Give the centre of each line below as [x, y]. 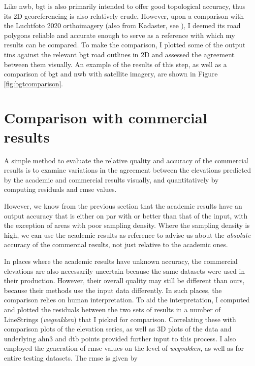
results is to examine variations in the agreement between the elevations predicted [127, 170]
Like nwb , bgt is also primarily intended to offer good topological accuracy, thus [125, 6]
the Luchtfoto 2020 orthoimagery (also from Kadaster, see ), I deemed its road [122, 25]
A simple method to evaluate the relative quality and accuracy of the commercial [127, 160]
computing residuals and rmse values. [60, 189]
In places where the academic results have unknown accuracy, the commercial [121, 261]
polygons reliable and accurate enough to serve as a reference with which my [120, 35]
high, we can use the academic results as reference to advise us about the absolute [127, 235]
